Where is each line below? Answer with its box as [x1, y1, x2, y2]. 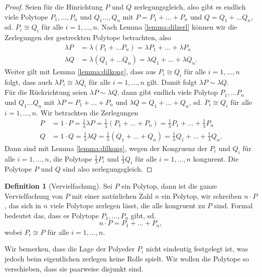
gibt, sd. [130, 210, 156, 220]
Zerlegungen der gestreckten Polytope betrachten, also [5, 32, 171, 43]
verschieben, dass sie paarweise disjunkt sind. [5, 263, 144, 273]
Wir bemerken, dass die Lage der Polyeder [5, 243, 135, 254]
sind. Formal [214, 200, 253, 211]
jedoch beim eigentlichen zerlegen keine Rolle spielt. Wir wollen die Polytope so [5, 253, 249, 264]
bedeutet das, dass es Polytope [5, 210, 99, 220]
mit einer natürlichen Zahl [72, 190, 153, 201]
